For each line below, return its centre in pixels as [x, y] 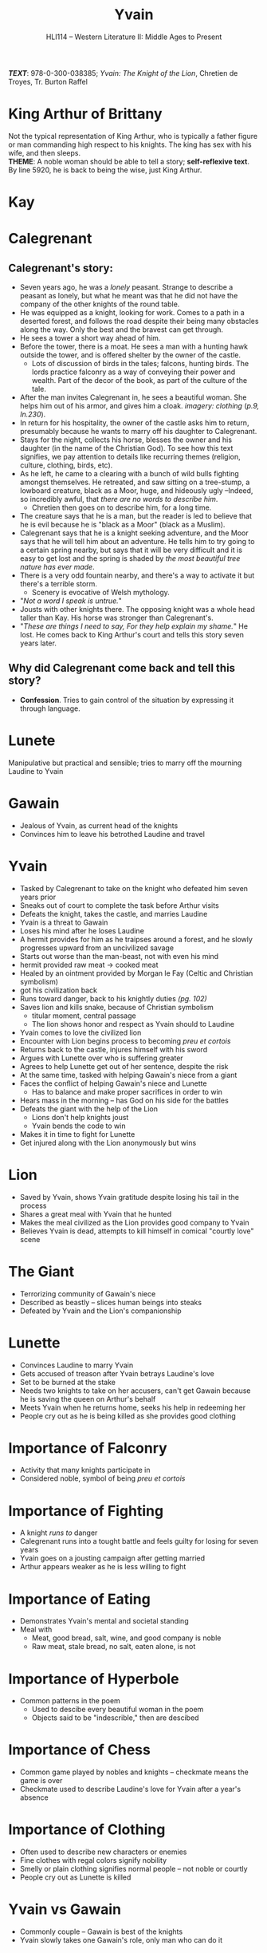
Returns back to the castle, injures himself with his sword [114, 1049]
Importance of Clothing [87, 1830]
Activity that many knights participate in [85, 1470]
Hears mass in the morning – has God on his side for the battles [124, 1100]
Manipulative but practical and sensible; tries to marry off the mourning [125, 763]
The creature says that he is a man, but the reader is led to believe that [136, 516]
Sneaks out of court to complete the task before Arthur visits [119, 905]
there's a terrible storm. [59, 584]
